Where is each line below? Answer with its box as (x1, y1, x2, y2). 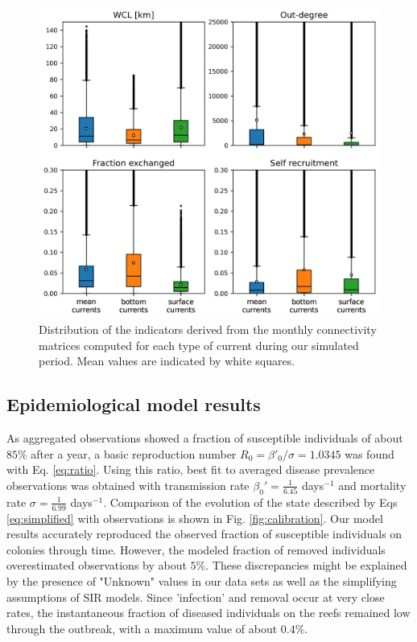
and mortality (338, 476, 407, 493)
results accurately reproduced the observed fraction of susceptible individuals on (6, 525, 403, 542)
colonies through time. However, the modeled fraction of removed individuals (6, 541, 386, 558)
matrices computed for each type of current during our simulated (39, 336, 359, 353)
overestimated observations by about (6, 557, 187, 574)
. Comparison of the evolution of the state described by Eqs (103, 493, 398, 510)
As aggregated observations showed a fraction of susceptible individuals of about (6, 430, 403, 447)
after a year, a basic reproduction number (31, 445, 237, 462)
